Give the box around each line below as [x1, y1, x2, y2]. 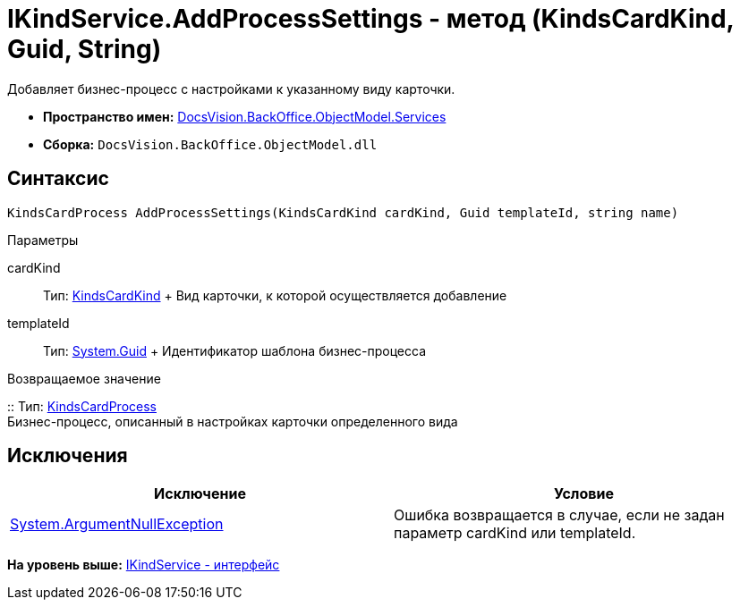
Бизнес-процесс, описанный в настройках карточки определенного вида [7, 413, 458, 429]
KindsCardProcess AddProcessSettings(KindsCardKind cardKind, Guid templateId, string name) [7, 205, 679, 220]
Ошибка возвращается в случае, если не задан [394, 506, 725, 525]
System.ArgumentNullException [10, 515, 224, 534]
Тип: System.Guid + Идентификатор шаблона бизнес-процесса [43, 342, 426, 358]
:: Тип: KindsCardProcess [7, 398, 157, 414]
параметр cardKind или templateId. [394, 524, 636, 543]
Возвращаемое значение [7, 370, 161, 386]
